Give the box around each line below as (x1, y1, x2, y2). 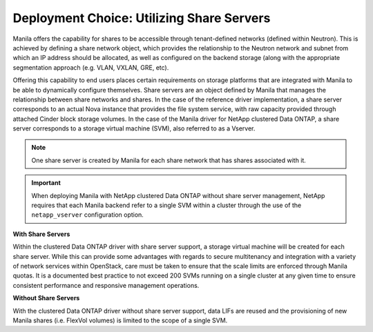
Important (31, 179, 61, 187)
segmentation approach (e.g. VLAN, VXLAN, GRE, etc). (12, 63, 169, 72)
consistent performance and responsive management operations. (12, 281, 200, 289)
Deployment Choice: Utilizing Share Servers (12, 10, 271, 26)
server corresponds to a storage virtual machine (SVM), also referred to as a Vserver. (12, 124, 256, 133)
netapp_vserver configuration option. (31, 211, 144, 219)
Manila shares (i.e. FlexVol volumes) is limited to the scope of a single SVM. (12, 316, 228, 324)
